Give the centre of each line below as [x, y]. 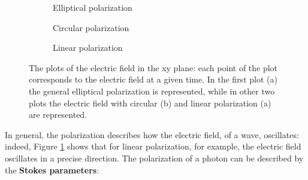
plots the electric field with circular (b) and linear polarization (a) [150, 103]
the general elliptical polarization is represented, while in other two [152, 91]
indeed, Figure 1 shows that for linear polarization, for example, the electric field [153, 146]
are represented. [58, 115]
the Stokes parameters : [52, 170]
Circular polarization [91, 27]
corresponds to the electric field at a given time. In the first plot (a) [153, 79]
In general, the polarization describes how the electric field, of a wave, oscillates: [152, 134]
